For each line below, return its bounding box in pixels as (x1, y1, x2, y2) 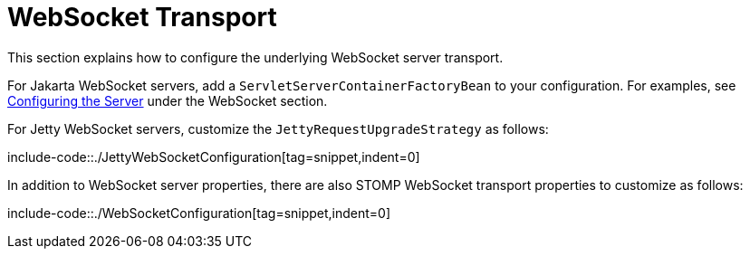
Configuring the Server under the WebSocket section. (7, 92, 328, 109)
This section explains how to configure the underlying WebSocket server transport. (7, 49, 504, 65)
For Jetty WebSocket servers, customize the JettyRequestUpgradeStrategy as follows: (7, 120, 549, 137)
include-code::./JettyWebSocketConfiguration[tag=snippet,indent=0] (7, 148, 420, 165)
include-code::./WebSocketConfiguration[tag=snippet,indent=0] (7, 204, 391, 221)
